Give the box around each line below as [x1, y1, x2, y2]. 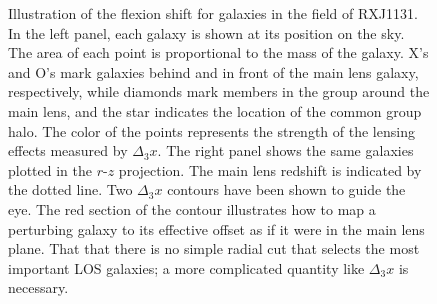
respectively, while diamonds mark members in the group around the [8, 81, 430, 102]
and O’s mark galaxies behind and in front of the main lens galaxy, [8, 61, 419, 82]
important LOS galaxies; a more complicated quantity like [8, 257, 365, 278]
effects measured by [8, 140, 128, 161]
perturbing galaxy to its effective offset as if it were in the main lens [8, 218, 425, 239]
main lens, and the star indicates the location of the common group [8, 100, 422, 121]
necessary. [8, 277, 69, 298]
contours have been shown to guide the [167, 179, 406, 200]
